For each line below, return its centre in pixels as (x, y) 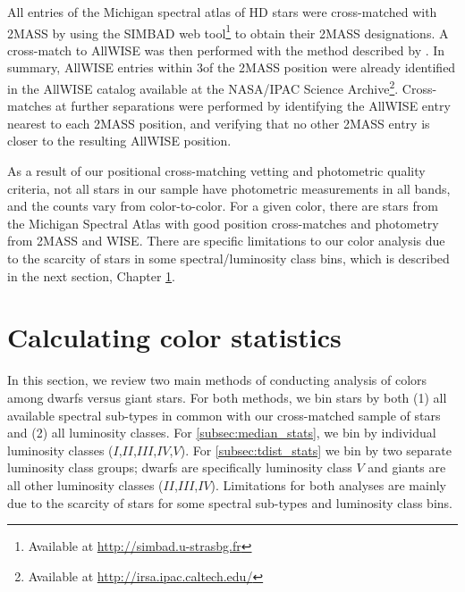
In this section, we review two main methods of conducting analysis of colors (217, 380)
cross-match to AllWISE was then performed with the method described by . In (226, 50)
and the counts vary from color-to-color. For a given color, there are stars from (223, 206)
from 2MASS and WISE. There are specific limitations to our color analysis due (226, 241)
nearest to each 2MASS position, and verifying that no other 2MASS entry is (219, 123)
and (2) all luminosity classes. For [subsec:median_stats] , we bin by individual (222, 433)
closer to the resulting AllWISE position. (119, 141)
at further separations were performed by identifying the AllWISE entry (253, 106)
